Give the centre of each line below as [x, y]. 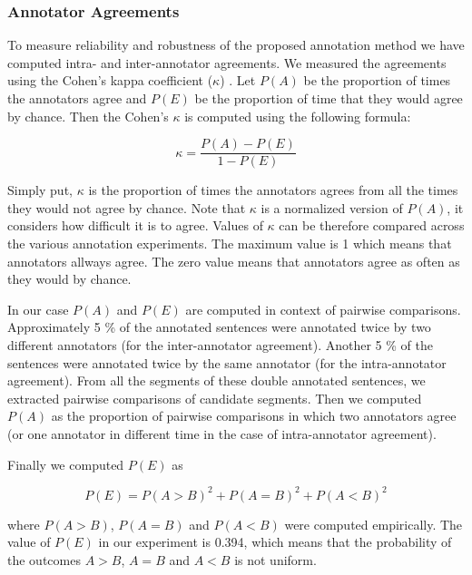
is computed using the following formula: [298, 116]
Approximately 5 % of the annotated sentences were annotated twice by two [219, 327]
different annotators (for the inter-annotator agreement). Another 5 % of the [220, 345]
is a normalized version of [332, 207]
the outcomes [44, 559]
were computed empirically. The [374, 524]
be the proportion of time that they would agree [329, 98]
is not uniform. [275, 559]
